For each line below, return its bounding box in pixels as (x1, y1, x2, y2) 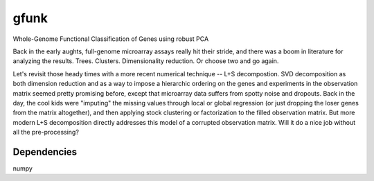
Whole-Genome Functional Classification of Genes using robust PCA (12, 35, 209, 43)
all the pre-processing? (12, 128, 80, 137)
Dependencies (12, 146, 78, 157)
